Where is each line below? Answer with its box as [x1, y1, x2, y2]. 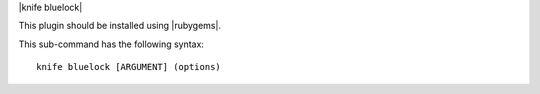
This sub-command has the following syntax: [18, 38, 205, 50]
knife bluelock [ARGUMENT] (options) [36, 61, 222, 73]
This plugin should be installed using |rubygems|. [18, 20, 222, 32]
